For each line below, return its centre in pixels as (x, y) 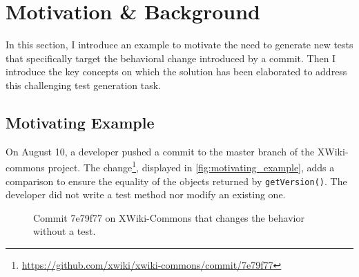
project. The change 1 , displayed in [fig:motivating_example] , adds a (191, 166)
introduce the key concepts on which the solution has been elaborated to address (176, 71)
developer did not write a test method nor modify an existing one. (146, 194)
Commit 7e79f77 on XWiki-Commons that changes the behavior (169, 217)
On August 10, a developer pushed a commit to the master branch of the (160, 151)
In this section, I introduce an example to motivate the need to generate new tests (179, 45)
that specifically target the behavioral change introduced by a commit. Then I (171, 58)
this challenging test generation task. (84, 85)
